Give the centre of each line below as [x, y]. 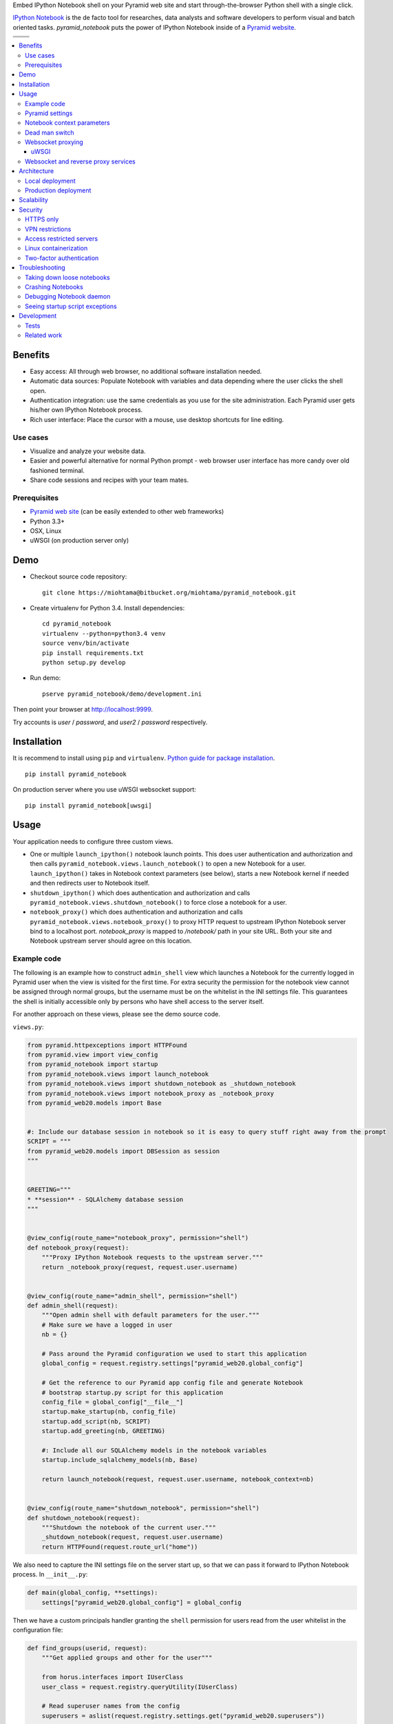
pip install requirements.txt [93, 653]
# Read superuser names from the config [111, 1706]
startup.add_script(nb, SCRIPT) [96, 1421]
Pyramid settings [49, 113]
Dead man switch [50, 132]
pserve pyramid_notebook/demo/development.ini [122, 694]
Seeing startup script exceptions [71, 306]
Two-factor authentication [62, 258]
